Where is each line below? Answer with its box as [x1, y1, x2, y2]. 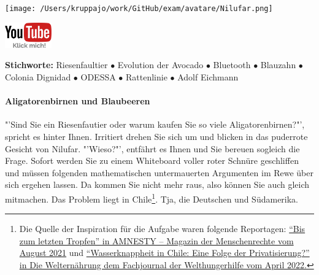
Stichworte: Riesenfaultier [5, 58, 108, 71]
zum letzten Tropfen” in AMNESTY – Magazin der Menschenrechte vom [19, 234, 294, 247]
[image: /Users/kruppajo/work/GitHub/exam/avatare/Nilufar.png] [5, 4, 273, 13]
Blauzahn [260, 58, 296, 71]
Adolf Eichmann [177, 71, 239, 83]
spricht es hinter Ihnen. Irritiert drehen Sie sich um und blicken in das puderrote [5, 130, 308, 143]
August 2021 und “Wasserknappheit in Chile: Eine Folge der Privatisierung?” [19, 246, 310, 259]
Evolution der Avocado [117, 58, 204, 71]
